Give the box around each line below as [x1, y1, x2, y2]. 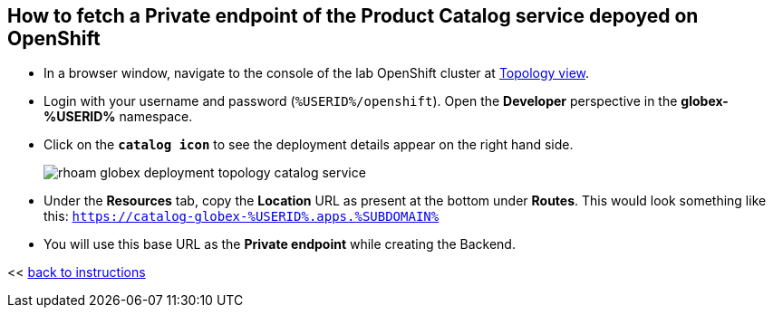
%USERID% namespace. [43, 109, 193, 125]
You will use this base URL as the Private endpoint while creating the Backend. [43, 236, 516, 253]
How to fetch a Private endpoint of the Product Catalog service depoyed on [7, 5, 699, 27]
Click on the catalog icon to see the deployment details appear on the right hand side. [43, 137, 574, 153]
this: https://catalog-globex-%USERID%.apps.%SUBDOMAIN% [43, 208, 440, 224]
